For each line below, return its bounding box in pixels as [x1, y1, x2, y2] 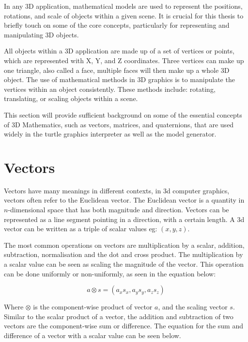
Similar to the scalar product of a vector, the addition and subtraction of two [4, 311, 233, 321]
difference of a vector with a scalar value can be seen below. [4, 330, 181, 340]
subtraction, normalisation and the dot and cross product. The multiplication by [4, 249, 243, 259]
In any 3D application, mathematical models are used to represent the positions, [4, 1, 243, 11]
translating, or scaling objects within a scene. [4, 93, 138, 103]
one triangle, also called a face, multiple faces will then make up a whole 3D [4, 65, 230, 75]
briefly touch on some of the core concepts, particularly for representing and [4, 20, 230, 30]
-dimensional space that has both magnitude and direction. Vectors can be [8, 205, 229, 215]
